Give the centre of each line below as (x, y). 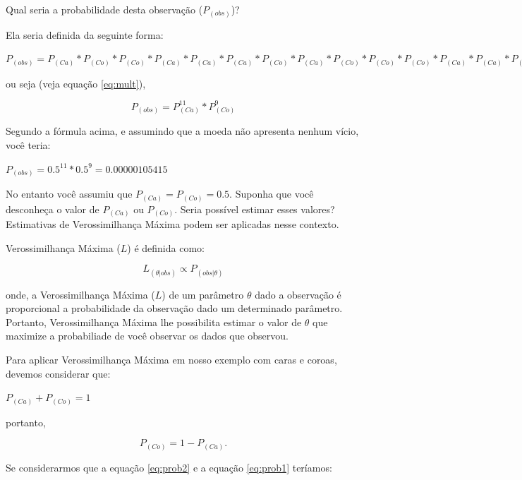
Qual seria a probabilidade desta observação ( (104, 9)
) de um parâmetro (203, 294)
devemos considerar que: (58, 373)
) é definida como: (166, 247)
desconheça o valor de (53, 209)
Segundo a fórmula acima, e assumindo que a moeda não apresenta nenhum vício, (182, 131)
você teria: (28, 145)
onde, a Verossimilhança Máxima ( (80, 294)
